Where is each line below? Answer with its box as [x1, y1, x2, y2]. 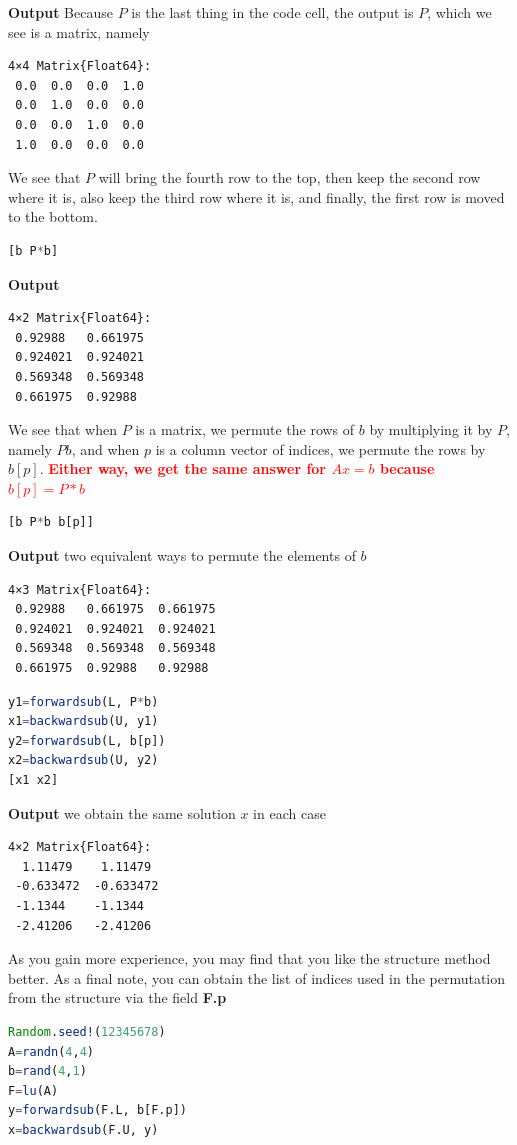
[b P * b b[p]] [8, 515, 94, 530]
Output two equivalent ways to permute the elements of [8, 545, 356, 566]
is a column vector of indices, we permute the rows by [155, 438, 486, 459]
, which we [427, 2, 492, 22]
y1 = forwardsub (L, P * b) [8, 694, 159, 709]
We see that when [8, 419, 117, 440]
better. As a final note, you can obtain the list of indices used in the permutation [8, 967, 506, 988]
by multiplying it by [369, 419, 493, 440]
